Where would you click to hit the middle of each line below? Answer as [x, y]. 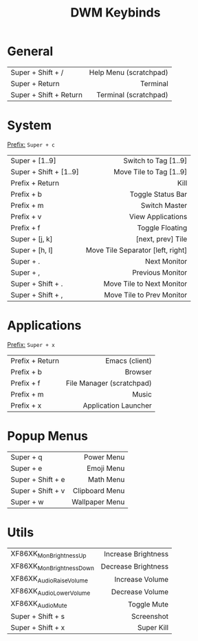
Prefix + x [26, 406]
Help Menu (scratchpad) [129, 72]
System [30, 126]
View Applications [158, 216]
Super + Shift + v [38, 490]
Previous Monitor [159, 272]
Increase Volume [142, 579]
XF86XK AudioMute [39, 605]
